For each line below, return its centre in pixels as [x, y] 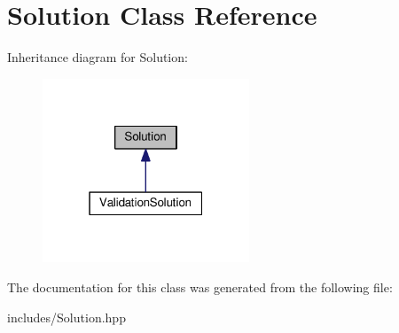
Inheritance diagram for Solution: [98, 57]
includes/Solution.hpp [66, 317]
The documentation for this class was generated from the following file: [200, 287]
